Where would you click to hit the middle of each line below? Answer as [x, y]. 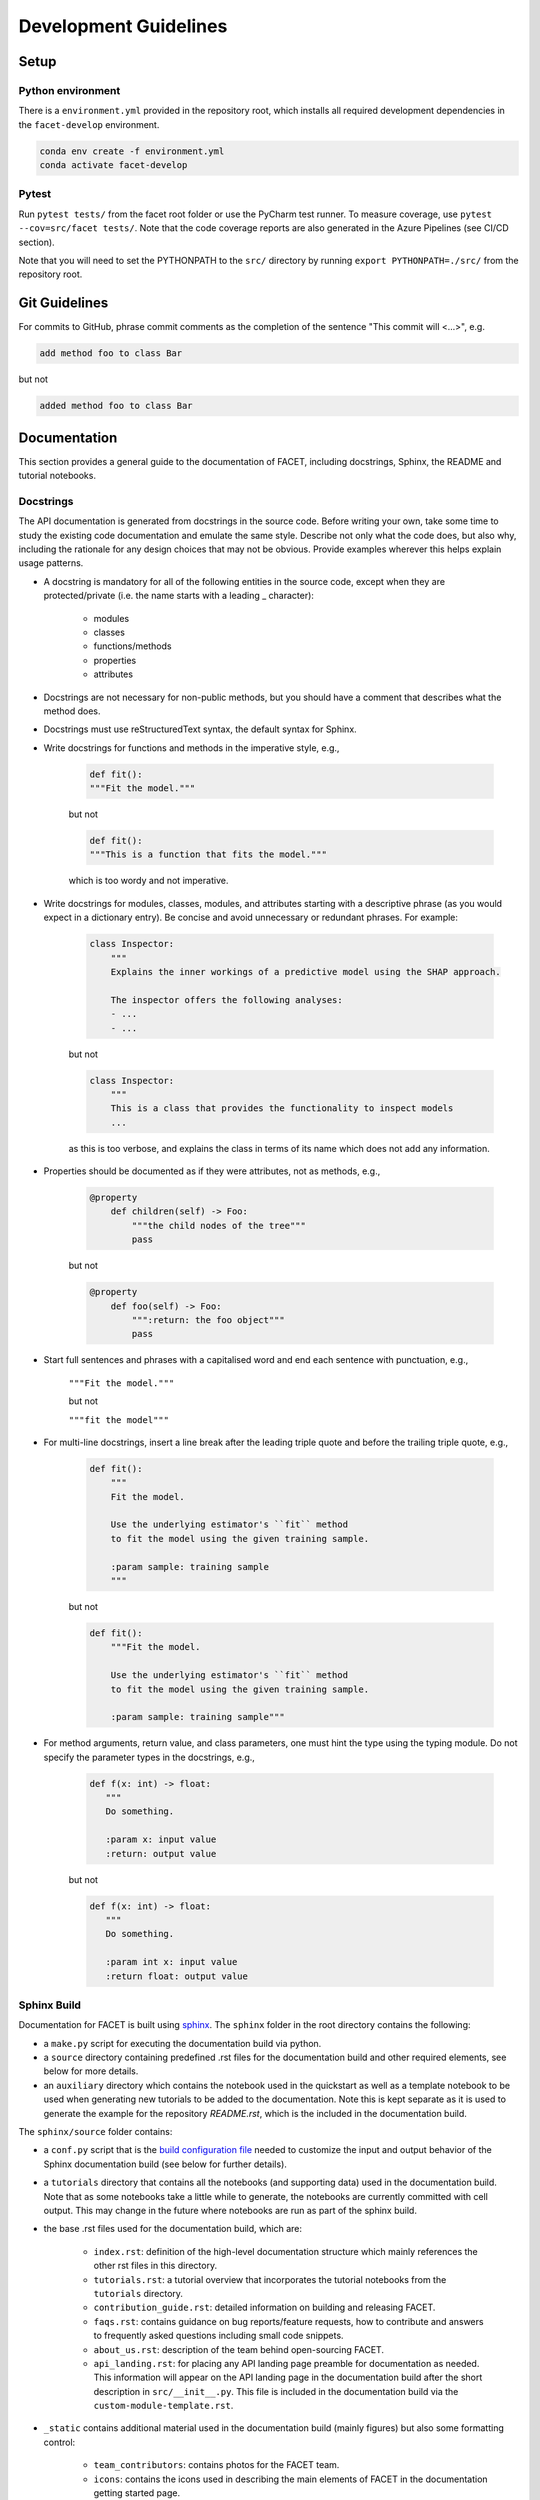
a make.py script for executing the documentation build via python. [182, 2043]
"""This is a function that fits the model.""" [208, 854]
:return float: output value [177, 1976]
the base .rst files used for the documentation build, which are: [172, 2229]
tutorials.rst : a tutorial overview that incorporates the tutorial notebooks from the [270, 2279]
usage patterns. [51, 563]
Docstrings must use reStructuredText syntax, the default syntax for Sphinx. [200, 729]
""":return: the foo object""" [208, 1319]
